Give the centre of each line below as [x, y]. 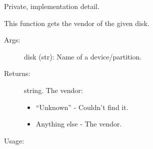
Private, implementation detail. [52, 6]
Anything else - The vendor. [79, 124]
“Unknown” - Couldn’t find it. [82, 107]
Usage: [14, 140]
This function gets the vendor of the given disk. [77, 23]
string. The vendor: [53, 90]
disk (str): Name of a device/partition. [83, 56]
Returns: [17, 73]
